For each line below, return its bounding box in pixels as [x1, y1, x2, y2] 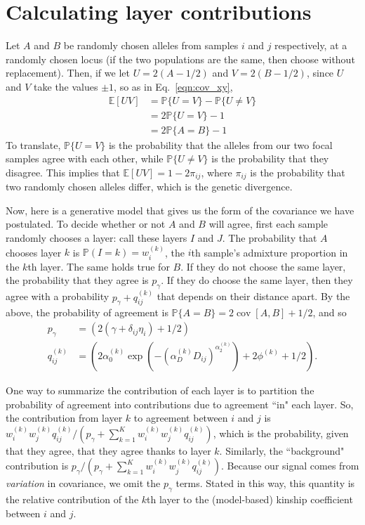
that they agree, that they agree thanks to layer [6, 443, 211, 458]
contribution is [6, 458, 69, 473]
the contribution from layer [6, 410, 123, 425]
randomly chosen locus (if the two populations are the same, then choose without [6, 51, 355, 66]
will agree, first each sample [208, 216, 328, 231]
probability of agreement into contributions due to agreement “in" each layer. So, [6, 396, 354, 411]
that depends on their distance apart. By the [157, 289, 350, 304]
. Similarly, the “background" [219, 443, 345, 458]
